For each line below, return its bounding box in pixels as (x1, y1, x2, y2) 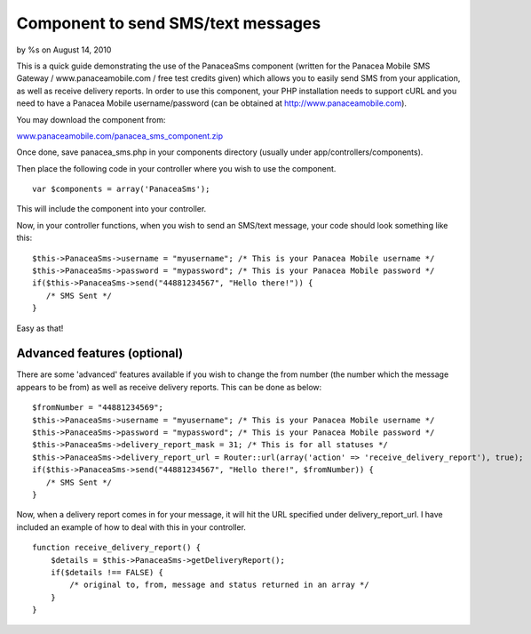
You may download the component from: (16, 114, 166, 124)
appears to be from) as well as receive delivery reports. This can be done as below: (16, 381, 322, 392)
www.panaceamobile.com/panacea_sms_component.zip (16, 130, 224, 141)
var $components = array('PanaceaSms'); (32, 184, 210, 195)
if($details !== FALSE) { (50, 567, 164, 577)
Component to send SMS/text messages (16, 13, 321, 33)
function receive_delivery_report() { (32, 542, 202, 553)
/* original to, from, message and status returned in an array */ (69, 580, 369, 590)
